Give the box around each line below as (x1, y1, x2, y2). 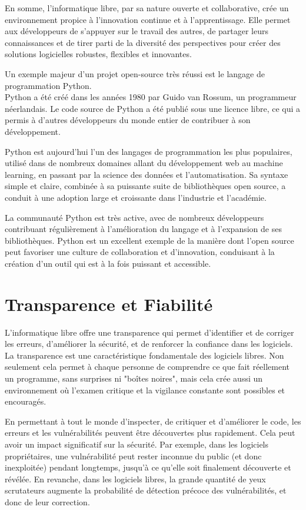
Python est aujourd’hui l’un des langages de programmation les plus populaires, (5, 145, 292, 157)
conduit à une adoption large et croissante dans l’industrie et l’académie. (5, 191, 267, 203)
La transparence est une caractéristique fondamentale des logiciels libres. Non (5, 349, 284, 361)
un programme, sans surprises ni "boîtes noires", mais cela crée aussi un (5, 372, 263, 384)
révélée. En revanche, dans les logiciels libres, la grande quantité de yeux (5, 472, 266, 485)
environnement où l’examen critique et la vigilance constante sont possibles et (5, 383, 285, 396)
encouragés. (5, 395, 46, 408)
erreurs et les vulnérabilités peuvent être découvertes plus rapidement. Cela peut (5, 426, 295, 439)
